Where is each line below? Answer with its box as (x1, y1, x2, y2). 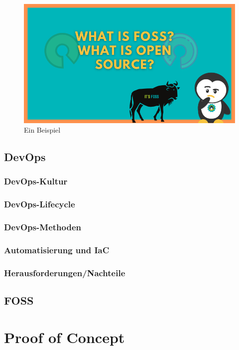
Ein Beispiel (24, 125, 61, 135)
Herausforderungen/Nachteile (4, 266, 125, 279)
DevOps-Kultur (4, 175, 68, 187)
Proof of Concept (4, 327, 125, 347)
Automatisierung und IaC (4, 243, 110, 256)
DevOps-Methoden (4, 221, 81, 233)
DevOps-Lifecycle (4, 198, 75, 210)
